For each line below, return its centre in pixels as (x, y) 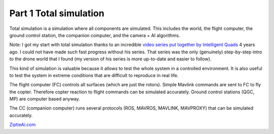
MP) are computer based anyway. (45, 99)
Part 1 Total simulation (57, 13)
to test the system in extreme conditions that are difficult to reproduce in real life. (94, 75)
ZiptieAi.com (23, 125)
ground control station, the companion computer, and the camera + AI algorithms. (95, 35)
